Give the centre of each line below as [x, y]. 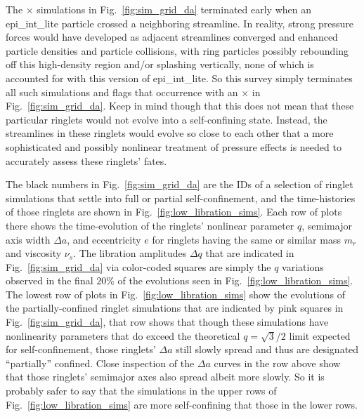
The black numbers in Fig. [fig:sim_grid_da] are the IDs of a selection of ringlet [180, 184]
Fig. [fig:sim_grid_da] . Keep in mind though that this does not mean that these [180, 106]
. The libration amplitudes [130, 253]
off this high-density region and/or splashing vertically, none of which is [160, 64]
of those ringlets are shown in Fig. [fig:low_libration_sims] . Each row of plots [174, 212]
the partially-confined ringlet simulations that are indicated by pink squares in [175, 308]
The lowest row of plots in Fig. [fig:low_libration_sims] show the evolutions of [175, 294]
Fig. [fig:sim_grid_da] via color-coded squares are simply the [138, 266]
